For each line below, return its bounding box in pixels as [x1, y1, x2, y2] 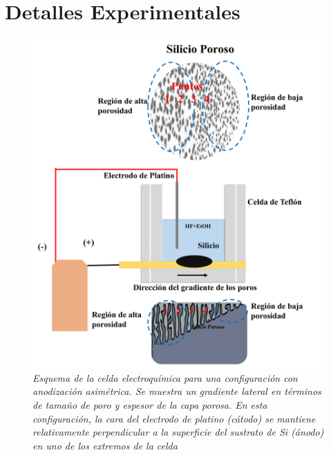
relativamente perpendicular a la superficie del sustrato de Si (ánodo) [32, 425, 324, 439]
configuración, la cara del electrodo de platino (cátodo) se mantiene [32, 411, 316, 425]
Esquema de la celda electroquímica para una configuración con [32, 370, 298, 385]
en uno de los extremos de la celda [32, 438, 178, 452]
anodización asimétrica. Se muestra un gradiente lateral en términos [32, 384, 321, 398]
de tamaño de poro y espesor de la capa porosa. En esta [32, 398, 267, 412]
